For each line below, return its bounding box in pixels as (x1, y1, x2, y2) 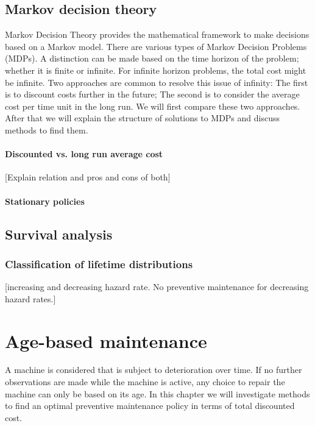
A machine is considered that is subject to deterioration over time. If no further (5, 363, 302, 376)
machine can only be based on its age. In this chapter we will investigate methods (5, 387, 310, 400)
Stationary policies (5, 194, 85, 207)
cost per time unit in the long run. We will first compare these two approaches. (5, 99, 300, 112)
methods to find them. (5, 123, 88, 136)
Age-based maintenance (5, 328, 207, 353)
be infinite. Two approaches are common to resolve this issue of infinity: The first (5, 76, 308, 88)
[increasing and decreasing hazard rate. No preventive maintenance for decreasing (5, 280, 309, 293)
